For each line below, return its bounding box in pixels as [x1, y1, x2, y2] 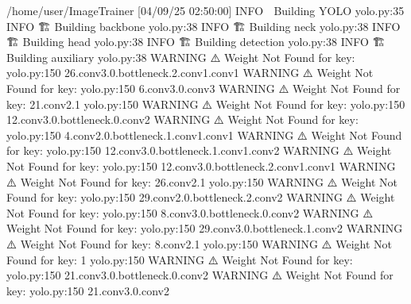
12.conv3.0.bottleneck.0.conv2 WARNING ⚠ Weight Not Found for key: [6, 111, 359, 128]
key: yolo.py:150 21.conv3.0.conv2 [6, 282, 169, 298]
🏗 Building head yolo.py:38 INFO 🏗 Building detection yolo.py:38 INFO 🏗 [6, 33, 386, 50]
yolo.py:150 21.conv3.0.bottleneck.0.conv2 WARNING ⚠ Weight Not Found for [6, 267, 394, 283]
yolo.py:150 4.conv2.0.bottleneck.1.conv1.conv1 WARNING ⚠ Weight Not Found [6, 126, 402, 143]
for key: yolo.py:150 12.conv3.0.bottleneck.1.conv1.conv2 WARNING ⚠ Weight [6, 142, 392, 159]
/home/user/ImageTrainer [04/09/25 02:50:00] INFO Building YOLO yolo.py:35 [6, 2, 405, 18]
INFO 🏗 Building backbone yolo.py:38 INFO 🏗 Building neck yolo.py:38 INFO [6, 17, 401, 34]
